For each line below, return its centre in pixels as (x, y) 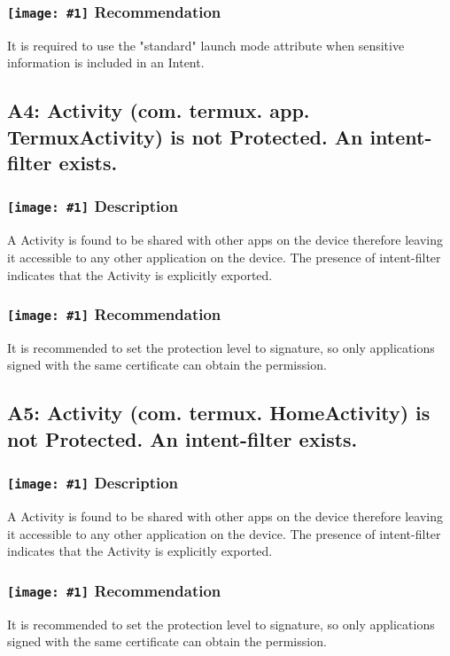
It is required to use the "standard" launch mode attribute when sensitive (206, 45)
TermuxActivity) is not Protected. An (185, 136)
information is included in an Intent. (106, 62)
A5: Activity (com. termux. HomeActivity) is (219, 413)
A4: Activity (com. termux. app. (159, 110)
